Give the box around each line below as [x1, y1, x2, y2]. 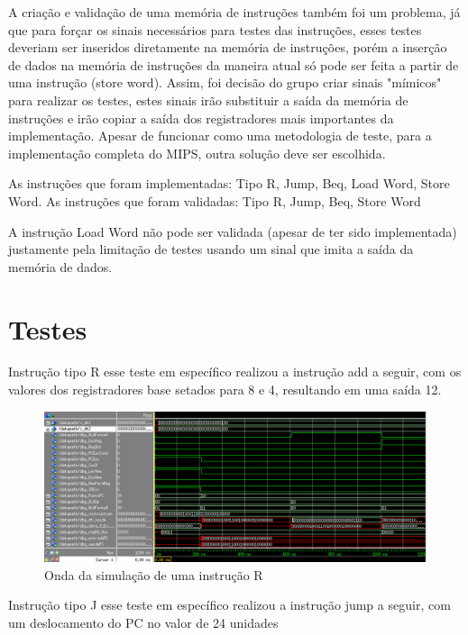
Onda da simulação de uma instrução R [44, 565, 263, 584]
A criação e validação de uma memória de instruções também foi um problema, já [8, 3, 461, 21]
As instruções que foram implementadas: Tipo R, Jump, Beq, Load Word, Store [8, 174, 450, 193]
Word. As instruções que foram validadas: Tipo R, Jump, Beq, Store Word [8, 191, 421, 210]
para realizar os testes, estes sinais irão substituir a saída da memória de [8, 90, 408, 109]
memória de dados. [8, 257, 113, 276]
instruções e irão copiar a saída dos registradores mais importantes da [8, 108, 394, 127]
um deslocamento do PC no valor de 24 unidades [8, 612, 279, 631]
